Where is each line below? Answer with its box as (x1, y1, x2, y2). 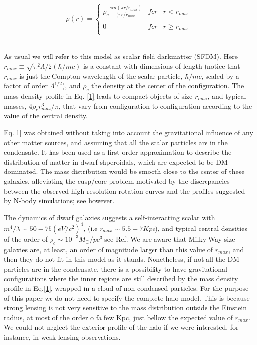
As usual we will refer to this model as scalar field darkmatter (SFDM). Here (4, 51, 238, 61)
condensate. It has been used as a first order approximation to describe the (4, 147, 232, 157)
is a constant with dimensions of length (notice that (83, 60, 240, 71)
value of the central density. (4, 111, 88, 121)
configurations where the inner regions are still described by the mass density (4, 273, 238, 284)
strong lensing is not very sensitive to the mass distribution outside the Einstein (4, 302, 247, 313)
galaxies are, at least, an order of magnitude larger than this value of (4, 244, 213, 254)
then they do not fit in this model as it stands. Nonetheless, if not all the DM (4, 254, 240, 264)
